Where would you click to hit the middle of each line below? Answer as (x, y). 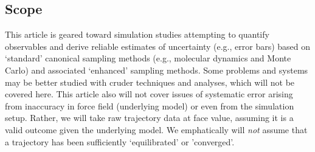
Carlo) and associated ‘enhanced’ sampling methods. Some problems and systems (157, 70)
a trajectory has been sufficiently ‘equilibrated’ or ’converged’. (120, 141)
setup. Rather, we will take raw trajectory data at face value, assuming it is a (149, 118)
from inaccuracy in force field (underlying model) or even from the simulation (150, 105)
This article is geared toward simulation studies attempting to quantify (137, 34)
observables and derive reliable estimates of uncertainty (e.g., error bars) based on (158, 46)
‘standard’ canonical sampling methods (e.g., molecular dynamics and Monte (148, 58)
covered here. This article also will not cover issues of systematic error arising (149, 94)
